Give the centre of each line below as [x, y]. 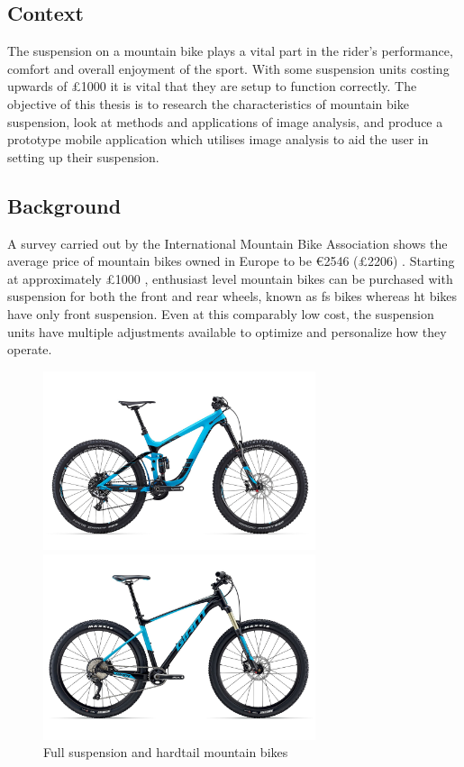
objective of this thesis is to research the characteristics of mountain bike [208, 103]
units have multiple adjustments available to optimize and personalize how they [227, 331]
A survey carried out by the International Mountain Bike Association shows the [227, 243]
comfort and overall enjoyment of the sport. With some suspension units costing [228, 68]
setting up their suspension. [83, 156]
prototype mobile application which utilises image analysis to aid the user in [218, 139]
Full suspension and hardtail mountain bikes [166, 752]
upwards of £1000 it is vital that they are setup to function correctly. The [212, 86]
